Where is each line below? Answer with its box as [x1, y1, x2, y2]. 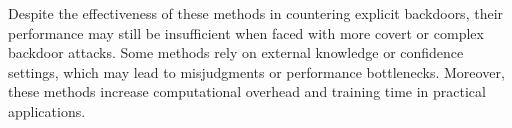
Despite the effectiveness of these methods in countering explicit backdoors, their [8, 3, 504, 23]
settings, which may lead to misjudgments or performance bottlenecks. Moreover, [8, 61, 505, 82]
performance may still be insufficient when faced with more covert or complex [8, 22, 484, 43]
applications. [8, 100, 86, 121]
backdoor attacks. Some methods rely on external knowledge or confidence [8, 42, 464, 63]
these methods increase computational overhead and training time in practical [8, 81, 486, 102]
